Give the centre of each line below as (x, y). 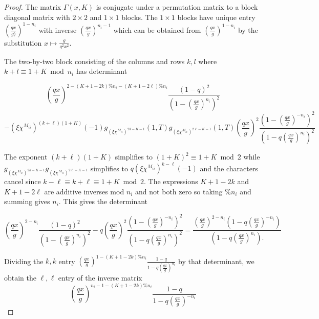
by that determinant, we (216, 261)
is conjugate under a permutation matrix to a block (177, 7)
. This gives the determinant (103, 201)
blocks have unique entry (216, 17)
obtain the (20, 278)
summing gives (27, 201)
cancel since (23, 181)
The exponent (26, 157)
